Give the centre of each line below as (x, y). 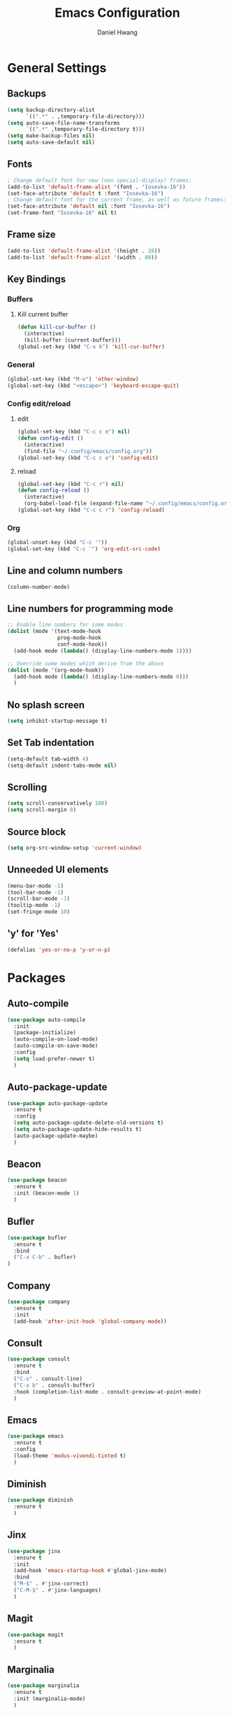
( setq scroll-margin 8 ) (42, 810)
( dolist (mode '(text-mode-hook (54, 632)
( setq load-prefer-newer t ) (54, 1059)
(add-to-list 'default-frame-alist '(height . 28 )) (84, 251)
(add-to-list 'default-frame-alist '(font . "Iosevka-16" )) (97, 187)
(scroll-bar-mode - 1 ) (39, 899)
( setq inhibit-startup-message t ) (58, 721)
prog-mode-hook (79, 638)
